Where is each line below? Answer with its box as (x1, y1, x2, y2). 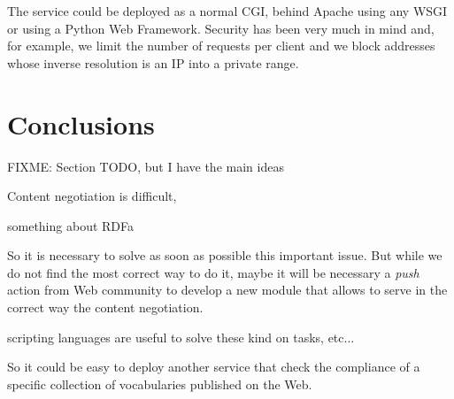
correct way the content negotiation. (7, 298, 204, 317)
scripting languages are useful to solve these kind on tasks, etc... (7, 327, 355, 346)
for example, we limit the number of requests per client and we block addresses (7, 36, 435, 55)
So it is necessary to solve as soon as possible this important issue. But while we (7, 246, 442, 265)
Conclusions (7, 105, 155, 142)
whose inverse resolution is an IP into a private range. (7, 53, 299, 72)
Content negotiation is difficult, (7, 187, 177, 205)
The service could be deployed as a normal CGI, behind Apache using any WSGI (7, 2, 448, 19)
